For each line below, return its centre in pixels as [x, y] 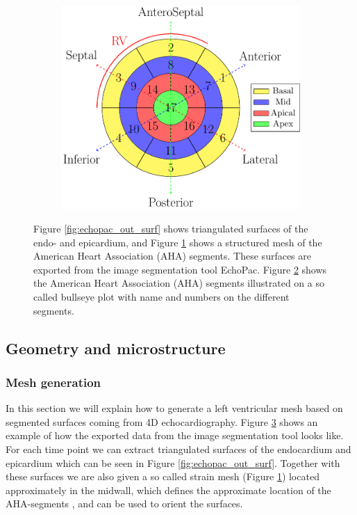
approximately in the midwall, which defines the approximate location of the [168, 490]
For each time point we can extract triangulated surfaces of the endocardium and [178, 449]
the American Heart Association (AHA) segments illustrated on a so [179, 283]
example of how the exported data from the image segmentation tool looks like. [175, 435]
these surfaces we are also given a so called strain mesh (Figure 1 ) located [163, 476]
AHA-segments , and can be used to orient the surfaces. [124, 504]
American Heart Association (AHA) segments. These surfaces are [173, 256]
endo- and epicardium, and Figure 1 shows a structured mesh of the [178, 242]
